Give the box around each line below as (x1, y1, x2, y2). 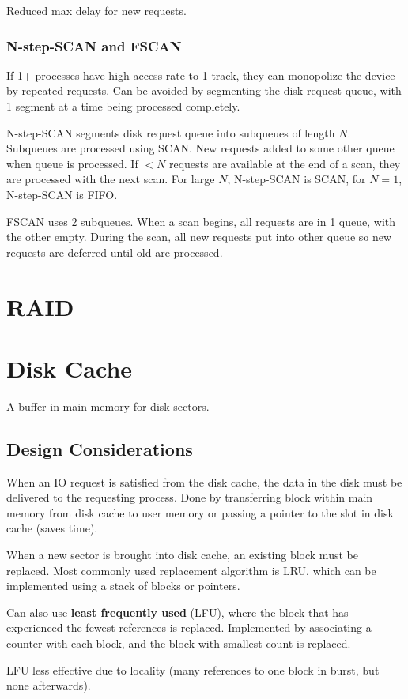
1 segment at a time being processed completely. (6, 98, 240, 114)
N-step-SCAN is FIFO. (6, 186, 118, 202)
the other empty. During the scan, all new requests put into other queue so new (6, 228, 392, 245)
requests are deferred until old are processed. (6, 243, 223, 260)
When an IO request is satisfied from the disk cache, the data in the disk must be (6, 473, 402, 490)
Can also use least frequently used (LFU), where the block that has (6, 603, 349, 620)
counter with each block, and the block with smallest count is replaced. (6, 634, 351, 651)
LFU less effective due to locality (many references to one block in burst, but (6, 661, 380, 678)
